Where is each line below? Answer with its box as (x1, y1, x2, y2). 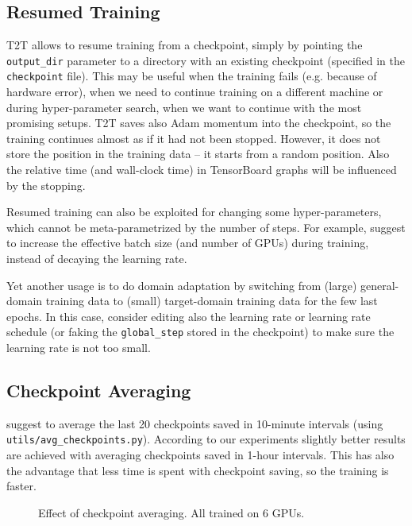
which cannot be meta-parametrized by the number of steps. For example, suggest (6, 219, 406, 235)
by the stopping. (6, 176, 86, 193)
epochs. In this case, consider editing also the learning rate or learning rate (6, 307, 371, 324)
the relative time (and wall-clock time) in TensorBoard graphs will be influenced (6, 161, 397, 178)
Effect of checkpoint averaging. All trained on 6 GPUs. (38, 504, 305, 520)
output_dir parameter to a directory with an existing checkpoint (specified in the (6, 52, 406, 68)
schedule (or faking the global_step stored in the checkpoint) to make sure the (6, 323, 395, 340)
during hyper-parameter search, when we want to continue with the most (6, 99, 362, 115)
